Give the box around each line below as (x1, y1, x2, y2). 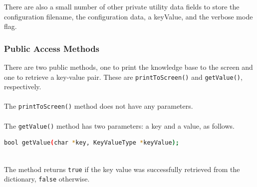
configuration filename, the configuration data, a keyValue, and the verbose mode (4, 11, 253, 21)
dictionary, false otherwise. (4, 174, 90, 184)
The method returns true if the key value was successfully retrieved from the (4, 164, 240, 174)
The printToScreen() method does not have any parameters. (4, 101, 193, 111)
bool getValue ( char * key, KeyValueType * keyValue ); (4, 139, 179, 147)
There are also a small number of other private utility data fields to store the (4, 1, 240, 11)
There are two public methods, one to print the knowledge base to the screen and (4, 62, 253, 72)
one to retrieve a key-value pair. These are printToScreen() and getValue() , (4, 71, 243, 82)
